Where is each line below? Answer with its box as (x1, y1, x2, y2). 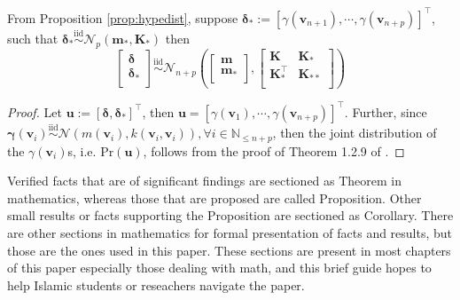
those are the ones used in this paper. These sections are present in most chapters (7, 241, 451, 259)
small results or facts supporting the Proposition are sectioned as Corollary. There (7, 206, 454, 225)
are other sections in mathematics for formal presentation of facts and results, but (7, 223, 453, 241)
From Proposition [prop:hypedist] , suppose (7, 8, 238, 27)
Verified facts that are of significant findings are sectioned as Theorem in (7, 171, 402, 190)
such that (7, 28, 58, 47)
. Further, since (344, 102, 427, 121)
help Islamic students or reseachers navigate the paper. (7, 275, 305, 294)
